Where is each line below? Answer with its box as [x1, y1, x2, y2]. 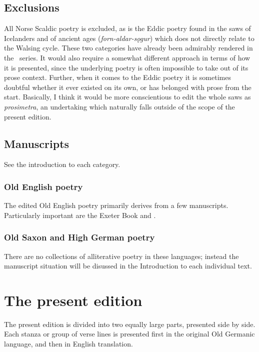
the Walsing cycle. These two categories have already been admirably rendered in [4, 42, 253, 53]
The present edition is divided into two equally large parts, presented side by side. [4, 318, 255, 329]
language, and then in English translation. [4, 338, 133, 349]
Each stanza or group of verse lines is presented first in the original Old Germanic [4, 328, 255, 339]
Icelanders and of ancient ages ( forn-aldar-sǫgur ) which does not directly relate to [4, 32, 254, 43]
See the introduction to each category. [4, 159, 120, 169]
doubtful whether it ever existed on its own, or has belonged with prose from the [4, 81, 251, 92]
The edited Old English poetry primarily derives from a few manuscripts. [4, 200, 228, 210]
